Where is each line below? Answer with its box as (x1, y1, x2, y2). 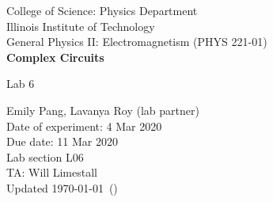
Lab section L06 (6, 148, 84, 165)
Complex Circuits (6, 48, 104, 65)
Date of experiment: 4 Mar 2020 (6, 117, 162, 134)
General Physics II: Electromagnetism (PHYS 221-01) (6, 33, 267, 50)
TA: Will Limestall (6, 164, 97, 181)
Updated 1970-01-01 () (6, 179, 118, 196)
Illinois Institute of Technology (6, 17, 155, 34)
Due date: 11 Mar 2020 (6, 133, 119, 150)
